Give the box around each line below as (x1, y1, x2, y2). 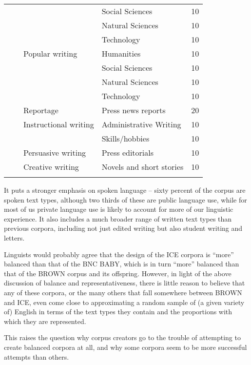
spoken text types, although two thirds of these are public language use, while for (4, 194, 247, 204)
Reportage (23, 104, 58, 116)
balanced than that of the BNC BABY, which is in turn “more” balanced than (4, 259, 239, 269)
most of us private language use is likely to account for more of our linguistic (4, 204, 233, 214)
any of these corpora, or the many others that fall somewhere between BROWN (4, 287, 242, 297)
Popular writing (23, 48, 77, 59)
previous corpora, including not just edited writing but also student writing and (4, 223, 243, 233)
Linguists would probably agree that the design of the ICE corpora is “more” (4, 249, 234, 259)
